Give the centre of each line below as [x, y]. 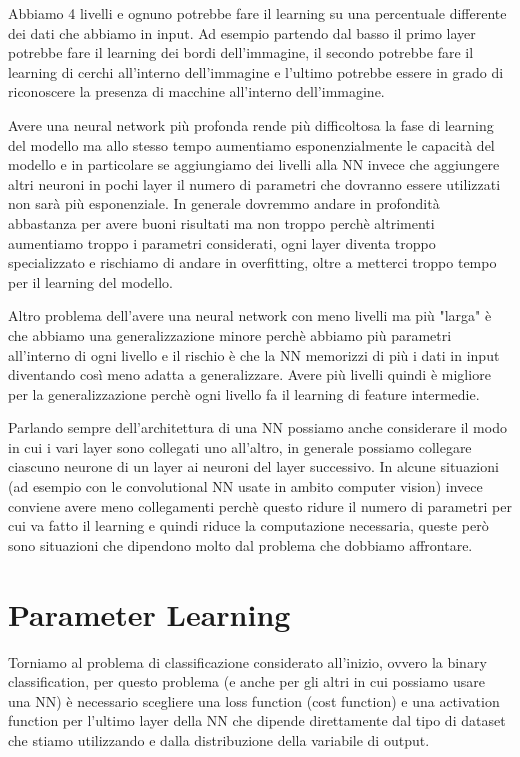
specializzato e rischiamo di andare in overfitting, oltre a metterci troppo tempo [252, 262]
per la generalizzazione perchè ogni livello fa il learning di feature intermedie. [244, 393]
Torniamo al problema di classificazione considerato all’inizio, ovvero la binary [247, 661]
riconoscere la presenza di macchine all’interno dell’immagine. [196, 91]
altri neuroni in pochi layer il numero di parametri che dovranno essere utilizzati [254, 183]
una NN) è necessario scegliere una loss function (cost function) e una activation [254, 700]
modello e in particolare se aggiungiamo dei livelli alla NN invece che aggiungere [254, 164]
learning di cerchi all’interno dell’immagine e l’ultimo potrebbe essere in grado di [256, 71]
